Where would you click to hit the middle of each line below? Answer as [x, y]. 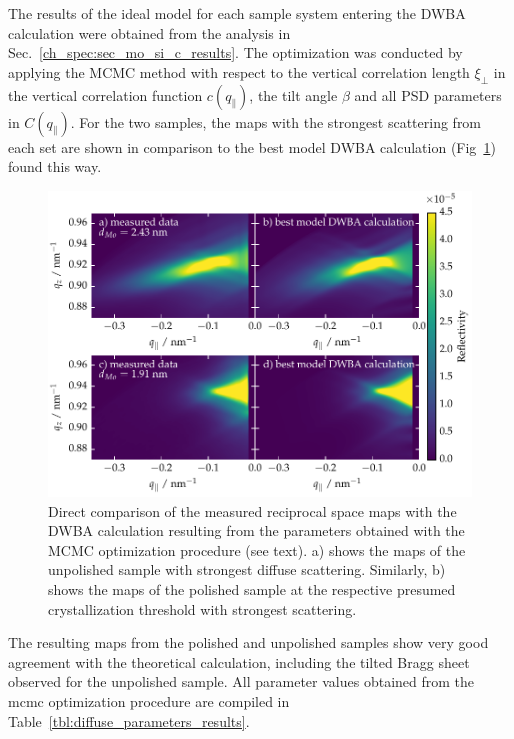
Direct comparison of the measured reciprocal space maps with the [252, 510]
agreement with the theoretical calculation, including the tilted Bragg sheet [239, 661]
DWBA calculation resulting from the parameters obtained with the [256, 530]
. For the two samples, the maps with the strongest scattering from [276, 121]
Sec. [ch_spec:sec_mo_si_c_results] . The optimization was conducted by [235, 52]
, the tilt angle [293, 94]
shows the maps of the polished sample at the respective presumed [252, 589]
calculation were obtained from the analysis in [149, 32]
